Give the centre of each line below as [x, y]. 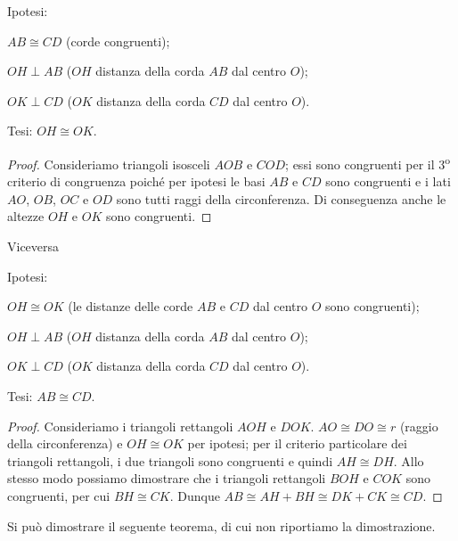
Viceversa [33, 246]
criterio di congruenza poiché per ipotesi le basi [136, 181]
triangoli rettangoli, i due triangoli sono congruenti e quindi [170, 460]
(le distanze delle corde [131, 306]
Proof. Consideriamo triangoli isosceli [109, 164]
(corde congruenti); [118, 41]
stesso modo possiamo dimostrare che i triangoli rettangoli [167, 478]
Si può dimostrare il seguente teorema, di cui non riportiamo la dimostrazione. [221, 525]
